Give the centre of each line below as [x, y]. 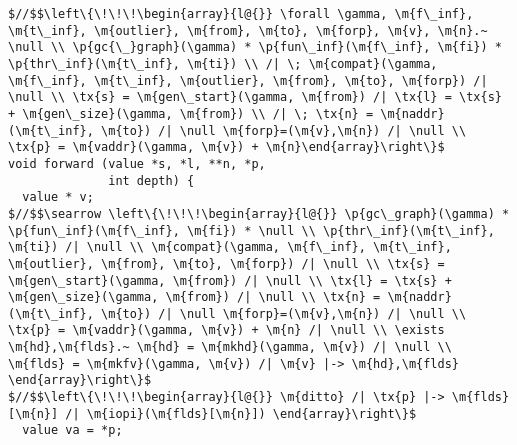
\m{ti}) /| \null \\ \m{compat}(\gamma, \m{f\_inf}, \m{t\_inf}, [230, 247]
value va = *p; [72, 430]
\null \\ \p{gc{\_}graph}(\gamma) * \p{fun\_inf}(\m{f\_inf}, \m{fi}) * [255, 47]
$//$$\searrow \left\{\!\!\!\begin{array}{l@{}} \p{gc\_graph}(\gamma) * [259, 213]
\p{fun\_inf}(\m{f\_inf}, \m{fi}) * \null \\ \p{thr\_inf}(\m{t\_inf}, [251, 230]
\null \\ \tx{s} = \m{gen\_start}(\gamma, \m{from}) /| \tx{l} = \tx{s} [255, 97]
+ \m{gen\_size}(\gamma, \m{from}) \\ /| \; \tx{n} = [191, 113]
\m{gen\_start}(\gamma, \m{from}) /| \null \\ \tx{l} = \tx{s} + [230, 280]
